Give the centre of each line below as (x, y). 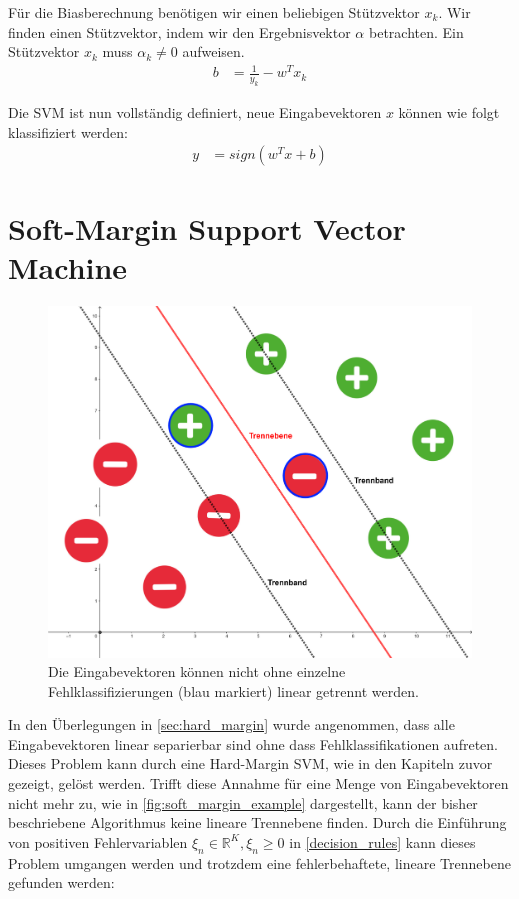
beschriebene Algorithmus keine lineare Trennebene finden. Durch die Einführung (257, 822)
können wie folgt (449, 112)
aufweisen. (213, 51)
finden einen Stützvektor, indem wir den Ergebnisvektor (179, 31)
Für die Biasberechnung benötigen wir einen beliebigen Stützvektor (214, 12)
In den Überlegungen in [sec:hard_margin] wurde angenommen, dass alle (231, 724)
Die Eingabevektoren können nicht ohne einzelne (197, 671)
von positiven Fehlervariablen (98, 841)
